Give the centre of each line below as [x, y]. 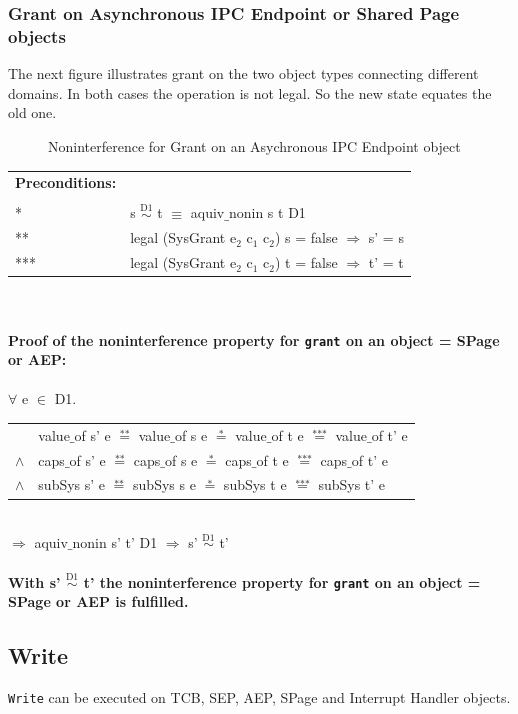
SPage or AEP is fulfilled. [98, 601]
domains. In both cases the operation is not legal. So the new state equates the [250, 92]
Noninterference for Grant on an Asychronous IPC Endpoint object [254, 145]
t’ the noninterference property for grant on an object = [282, 581]
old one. [32, 112]
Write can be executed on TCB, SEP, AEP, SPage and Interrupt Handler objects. [259, 697]
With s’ [34, 581]
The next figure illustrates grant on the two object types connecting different [243, 73]
